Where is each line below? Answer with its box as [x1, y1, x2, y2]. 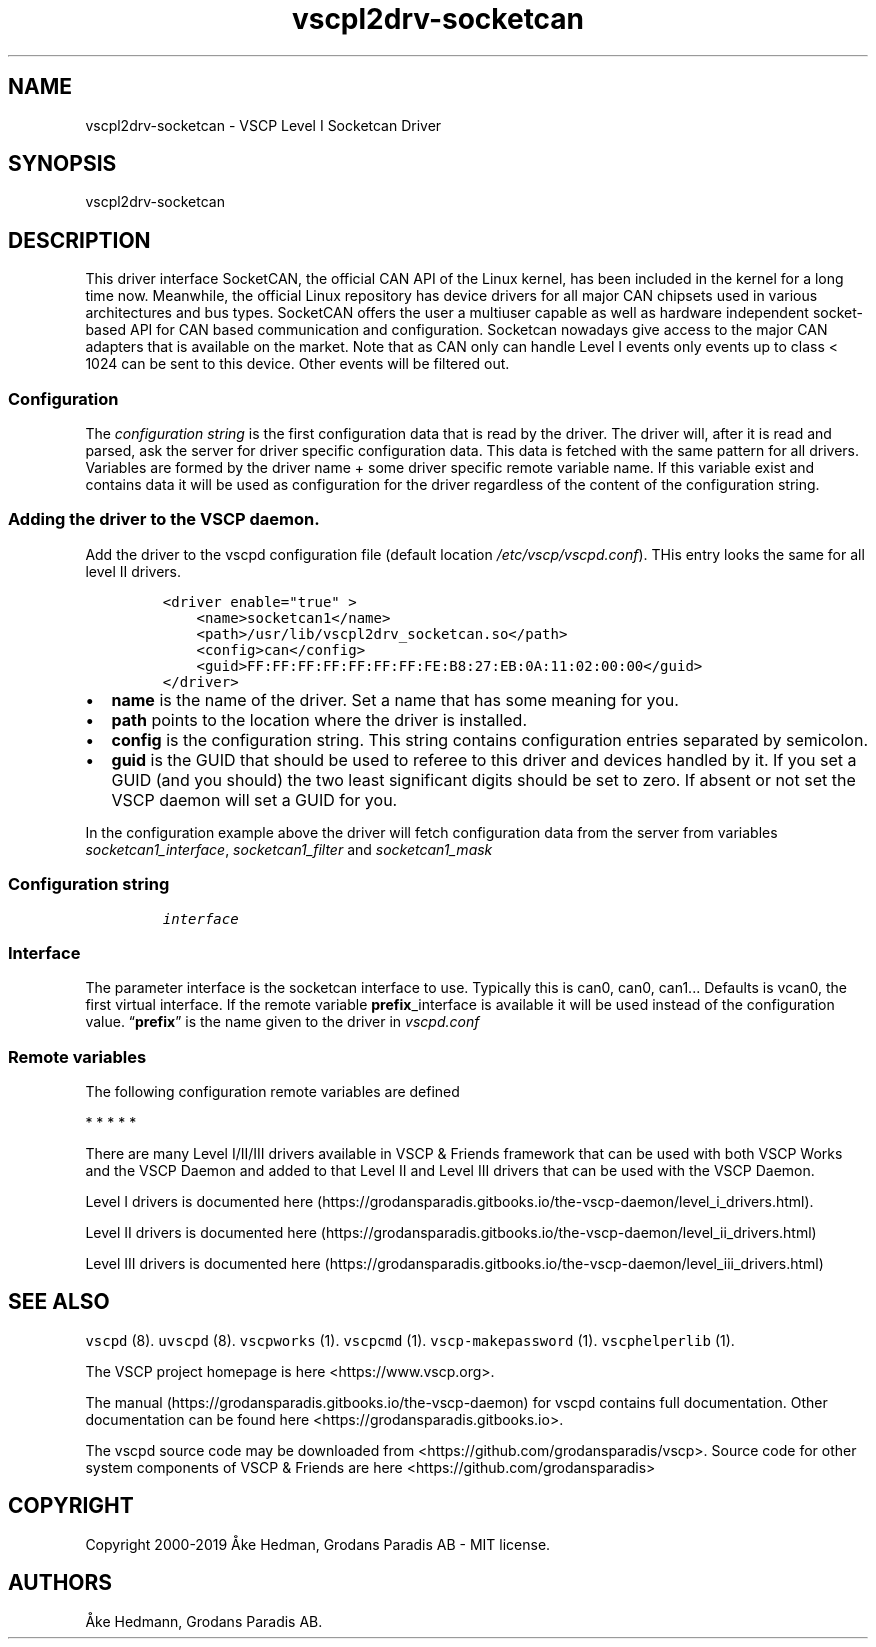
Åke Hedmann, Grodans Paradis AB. [85, 1612, 323, 1630]
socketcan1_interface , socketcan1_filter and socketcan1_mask [85, 840, 493, 858]
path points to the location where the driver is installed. [111, 709, 527, 730]
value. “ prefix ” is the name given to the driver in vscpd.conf [85, 1013, 480, 1031]
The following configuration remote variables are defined [85, 1083, 460, 1101]
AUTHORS [8, 1570, 113, 1596]
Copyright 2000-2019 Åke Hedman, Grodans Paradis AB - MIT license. [85, 1535, 551, 1553]
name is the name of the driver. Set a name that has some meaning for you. [111, 689, 679, 710]
